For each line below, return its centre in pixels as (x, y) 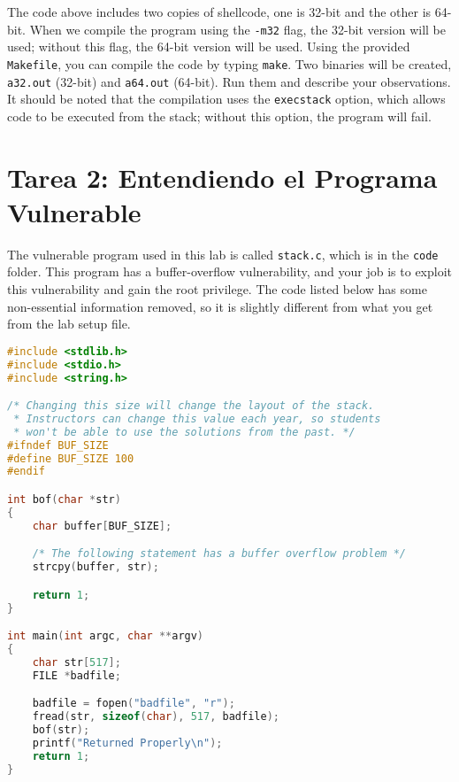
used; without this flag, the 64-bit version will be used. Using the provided (209, 46)
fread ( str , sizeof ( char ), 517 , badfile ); (156, 717)
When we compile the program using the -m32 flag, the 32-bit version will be (237, 29)
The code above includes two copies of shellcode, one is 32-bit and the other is (219, 12)
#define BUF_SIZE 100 (71, 458)
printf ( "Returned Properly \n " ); (127, 743)
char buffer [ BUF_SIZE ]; (102, 526)
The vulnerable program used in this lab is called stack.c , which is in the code (223, 254)
